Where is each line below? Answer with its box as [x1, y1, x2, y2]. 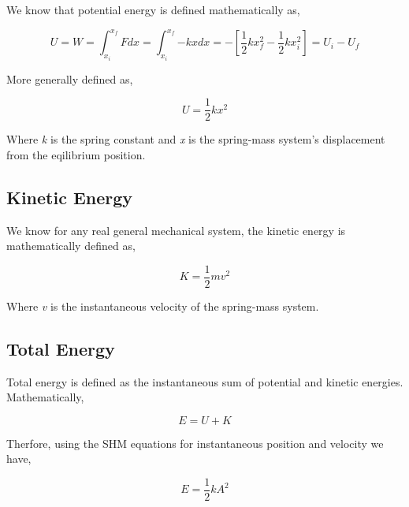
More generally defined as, [6, 70, 133, 87]
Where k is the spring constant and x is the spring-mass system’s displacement [6, 131, 385, 147]
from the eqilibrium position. [6, 146, 146, 162]
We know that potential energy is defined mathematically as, [6, 2, 300, 17]
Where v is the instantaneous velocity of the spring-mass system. [6, 297, 319, 314]
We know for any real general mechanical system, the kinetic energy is [6, 222, 346, 238]
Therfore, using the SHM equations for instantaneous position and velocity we [6, 434, 384, 451]
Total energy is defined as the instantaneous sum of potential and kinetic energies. [6, 373, 403, 390]
